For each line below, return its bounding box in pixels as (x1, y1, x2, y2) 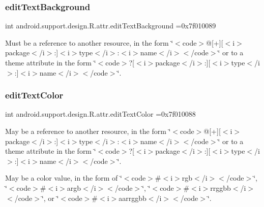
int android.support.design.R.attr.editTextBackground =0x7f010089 (5, 20, 216, 31)
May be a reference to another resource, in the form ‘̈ (5, 126, 171, 136)
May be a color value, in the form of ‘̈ (5, 172, 122, 183)
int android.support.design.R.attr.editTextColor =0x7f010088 (5, 109, 196, 119)
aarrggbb (119, 192, 146, 203)
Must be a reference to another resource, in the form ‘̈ (5, 37, 173, 48)
